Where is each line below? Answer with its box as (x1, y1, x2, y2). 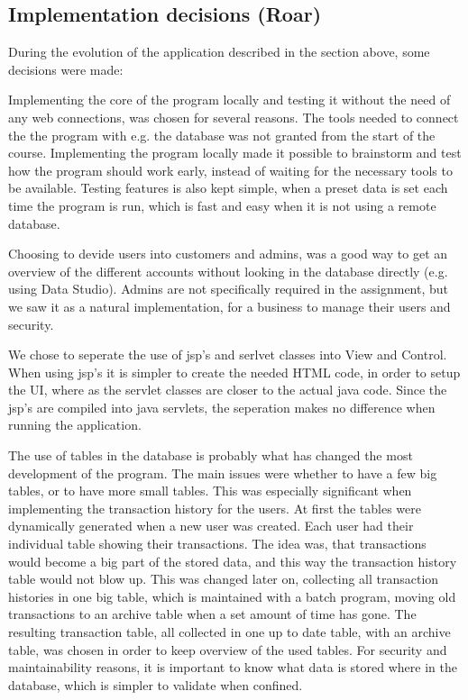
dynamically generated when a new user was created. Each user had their (8, 516, 414, 535)
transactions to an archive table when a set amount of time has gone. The (8, 605, 417, 623)
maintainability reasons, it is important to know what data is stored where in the (8, 658, 457, 677)
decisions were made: (8, 59, 124, 78)
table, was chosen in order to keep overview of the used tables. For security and (8, 640, 447, 659)
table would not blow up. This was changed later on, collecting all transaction (8, 569, 439, 588)
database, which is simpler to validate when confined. (8, 675, 303, 694)
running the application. (8, 415, 142, 434)
